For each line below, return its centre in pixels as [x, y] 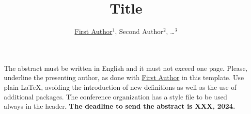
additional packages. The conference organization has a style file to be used [116, 96]
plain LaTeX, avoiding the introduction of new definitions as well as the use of [120, 87]
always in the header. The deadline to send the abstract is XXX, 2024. [120, 106]
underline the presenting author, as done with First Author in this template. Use [124, 77]
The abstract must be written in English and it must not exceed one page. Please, [126, 68]
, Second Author [139, 31]
